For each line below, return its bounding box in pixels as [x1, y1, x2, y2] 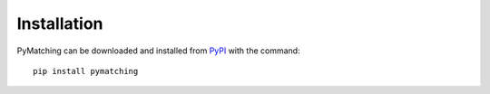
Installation [16, 14, 103, 33]
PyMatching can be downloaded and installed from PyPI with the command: [16, 45, 300, 56]
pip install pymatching [33, 66, 139, 76]
